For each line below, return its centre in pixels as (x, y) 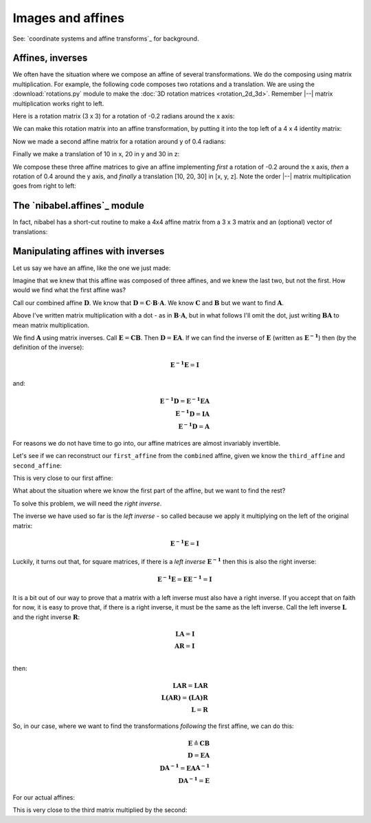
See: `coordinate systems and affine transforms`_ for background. (106, 39)
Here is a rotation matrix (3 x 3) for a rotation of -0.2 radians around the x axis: (124, 116)
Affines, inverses (50, 58)
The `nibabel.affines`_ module (78, 206)
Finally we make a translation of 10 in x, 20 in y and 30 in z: (96, 154)
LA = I (185, 634)
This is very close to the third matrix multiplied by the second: (100, 810)
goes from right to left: (45, 186)
